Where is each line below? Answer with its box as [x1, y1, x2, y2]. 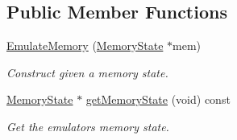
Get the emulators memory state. [6, 117, 169, 134]
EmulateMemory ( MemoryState [6, 37, 164, 54]
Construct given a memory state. [6, 64, 168, 80]
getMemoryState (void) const [85, 91, 231, 108]
